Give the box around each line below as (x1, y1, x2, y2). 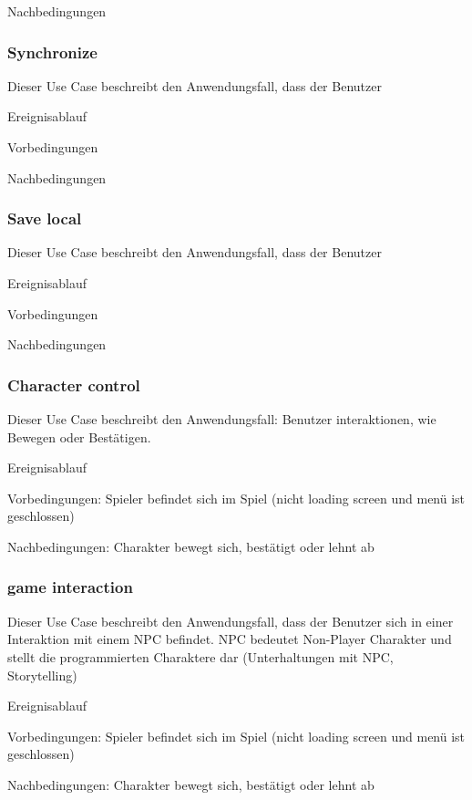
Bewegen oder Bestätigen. (7, 427, 151, 446)
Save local (7, 207, 82, 230)
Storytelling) (7, 665, 77, 684)
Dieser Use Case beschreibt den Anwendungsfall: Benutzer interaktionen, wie (7, 410, 436, 428)
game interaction (7, 576, 133, 598)
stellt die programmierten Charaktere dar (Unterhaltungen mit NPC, (7, 647, 394, 666)
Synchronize (7, 40, 97, 63)
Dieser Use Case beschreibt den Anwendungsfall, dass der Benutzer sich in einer (7, 611, 454, 630)
